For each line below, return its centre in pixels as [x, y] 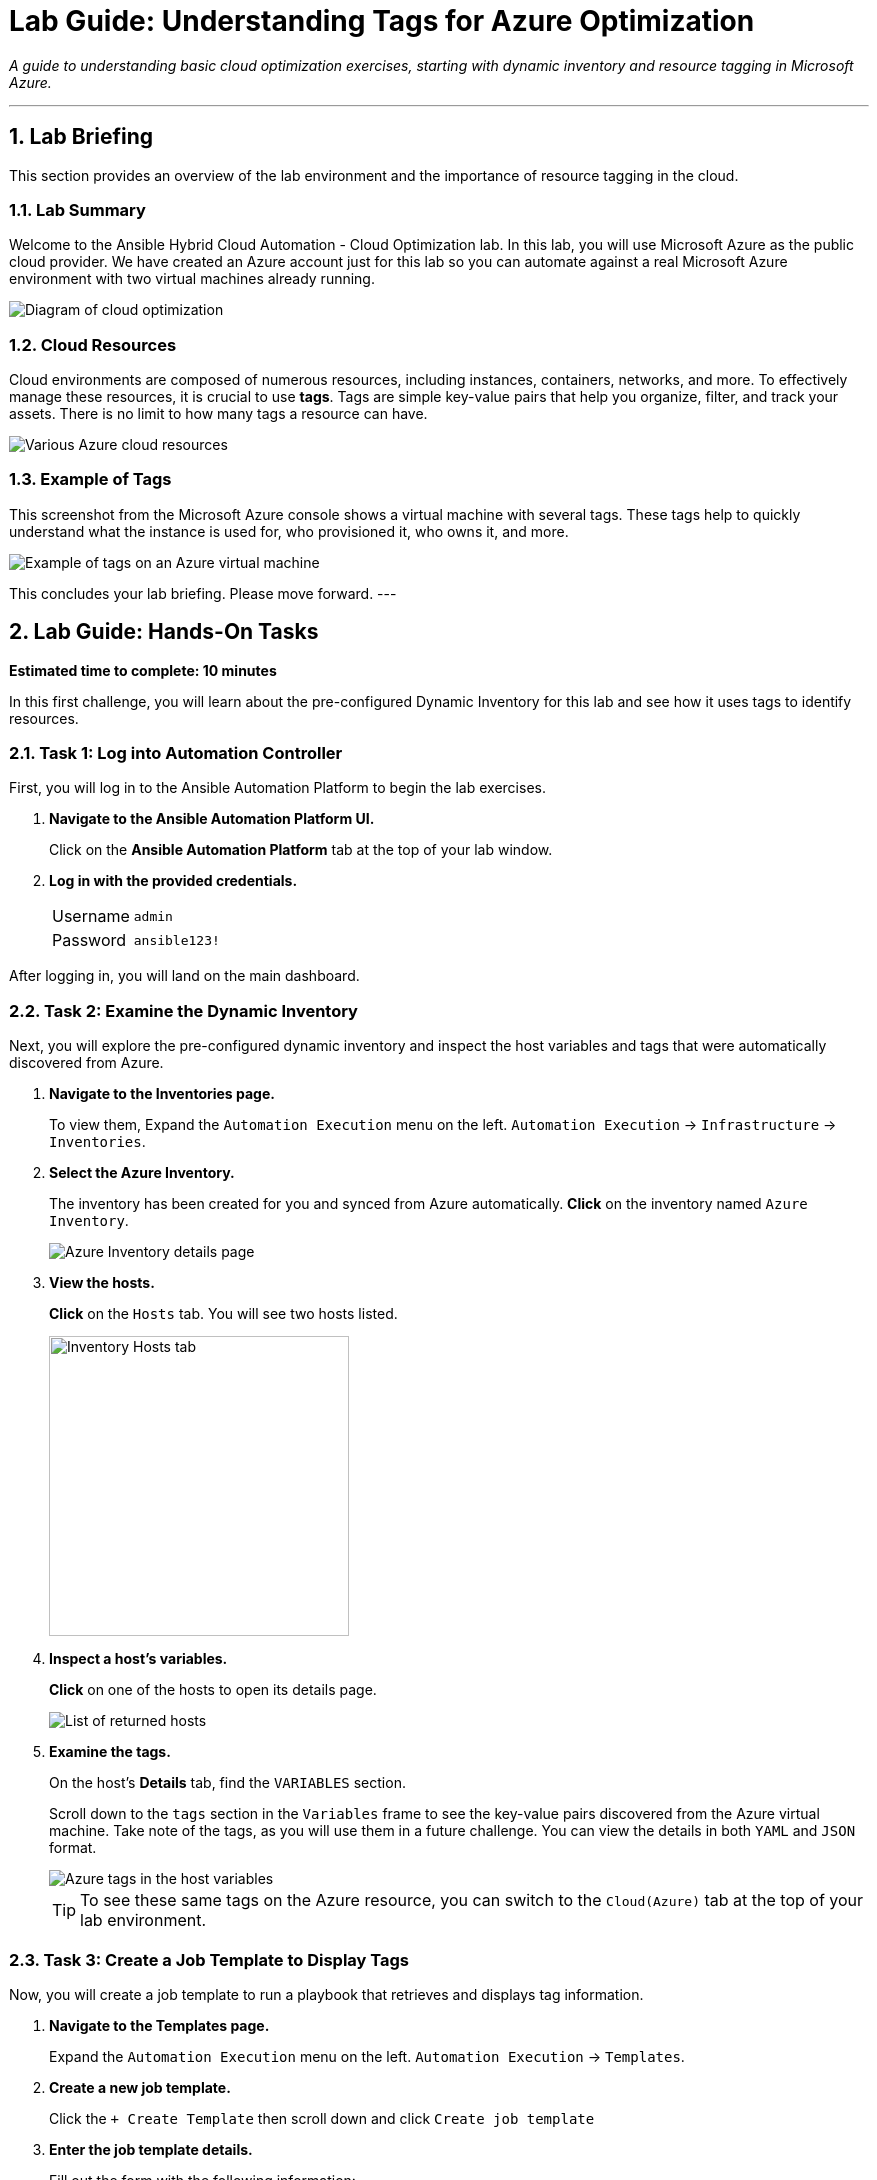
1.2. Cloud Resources [93, 344]
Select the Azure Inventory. [142, 1173]
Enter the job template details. [151, 2149]
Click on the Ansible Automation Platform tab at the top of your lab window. [301, 850]
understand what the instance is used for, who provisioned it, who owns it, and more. [289, 531]
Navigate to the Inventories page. [162, 1094]
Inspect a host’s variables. [138, 1659]
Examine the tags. [110, 1752]
